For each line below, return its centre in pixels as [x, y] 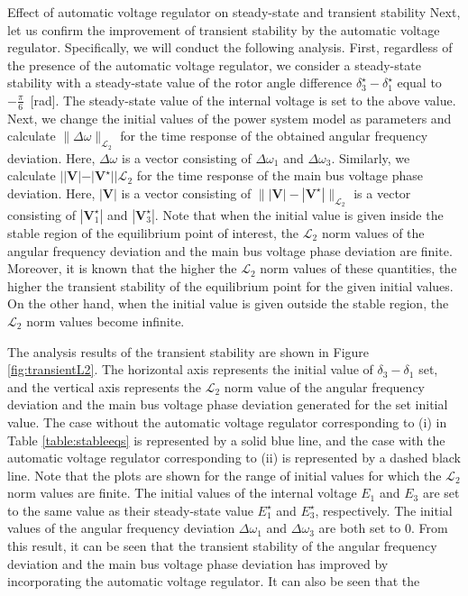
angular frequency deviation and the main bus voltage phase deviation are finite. [230, 250]
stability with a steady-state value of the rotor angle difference [180, 83]
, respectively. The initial [384, 510]
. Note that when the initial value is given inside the [299, 214]
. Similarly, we [371, 157]
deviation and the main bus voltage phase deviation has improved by [198, 563]
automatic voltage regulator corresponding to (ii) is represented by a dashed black [234, 458]
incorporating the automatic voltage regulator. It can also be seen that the [214, 581]
